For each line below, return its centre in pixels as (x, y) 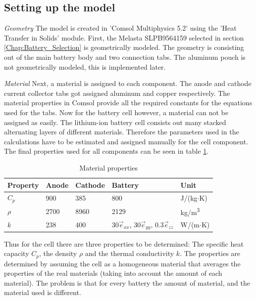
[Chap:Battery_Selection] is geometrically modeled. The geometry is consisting (124, 47)
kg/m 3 (190, 211)
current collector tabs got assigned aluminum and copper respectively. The (117, 93)
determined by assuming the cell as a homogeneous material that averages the (122, 263)
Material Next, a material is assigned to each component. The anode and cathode (128, 83)
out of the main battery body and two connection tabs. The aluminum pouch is (125, 57)
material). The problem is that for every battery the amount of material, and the (127, 282)
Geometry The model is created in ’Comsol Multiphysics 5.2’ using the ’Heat (120, 28)
